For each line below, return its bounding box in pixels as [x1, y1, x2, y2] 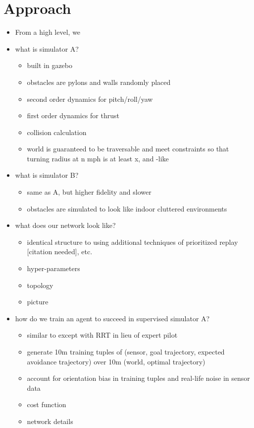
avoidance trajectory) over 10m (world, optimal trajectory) [27, 356, 205, 366]
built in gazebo [27, 60, 72, 71]
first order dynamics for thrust [27, 110, 119, 121]
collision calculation [27, 127, 87, 137]
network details [27, 416, 73, 426]
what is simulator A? [15, 43, 79, 54]
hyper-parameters [27, 263, 80, 274]
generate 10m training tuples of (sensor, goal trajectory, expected [27, 347, 225, 357]
